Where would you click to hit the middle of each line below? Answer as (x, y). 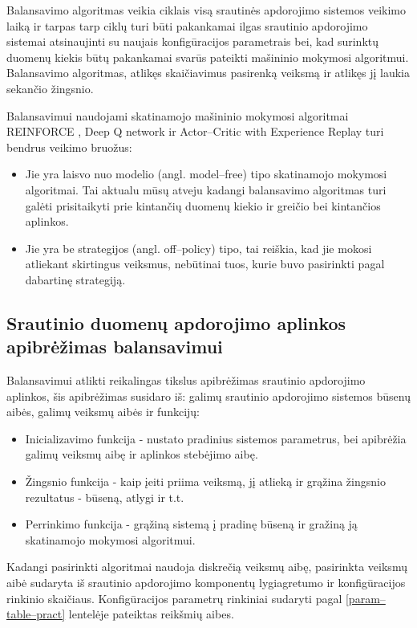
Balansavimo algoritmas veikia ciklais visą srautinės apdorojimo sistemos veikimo (206, 10)
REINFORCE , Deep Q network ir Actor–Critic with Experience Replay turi (195, 131)
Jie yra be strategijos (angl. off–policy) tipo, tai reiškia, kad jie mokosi (198, 248)
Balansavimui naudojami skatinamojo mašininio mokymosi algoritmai (178, 115)
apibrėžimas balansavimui (115, 347)
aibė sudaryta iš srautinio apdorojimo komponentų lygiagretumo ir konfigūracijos (206, 583)
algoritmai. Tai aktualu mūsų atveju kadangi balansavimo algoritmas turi (206, 189)
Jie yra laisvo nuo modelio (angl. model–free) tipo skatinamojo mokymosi (206, 174)
